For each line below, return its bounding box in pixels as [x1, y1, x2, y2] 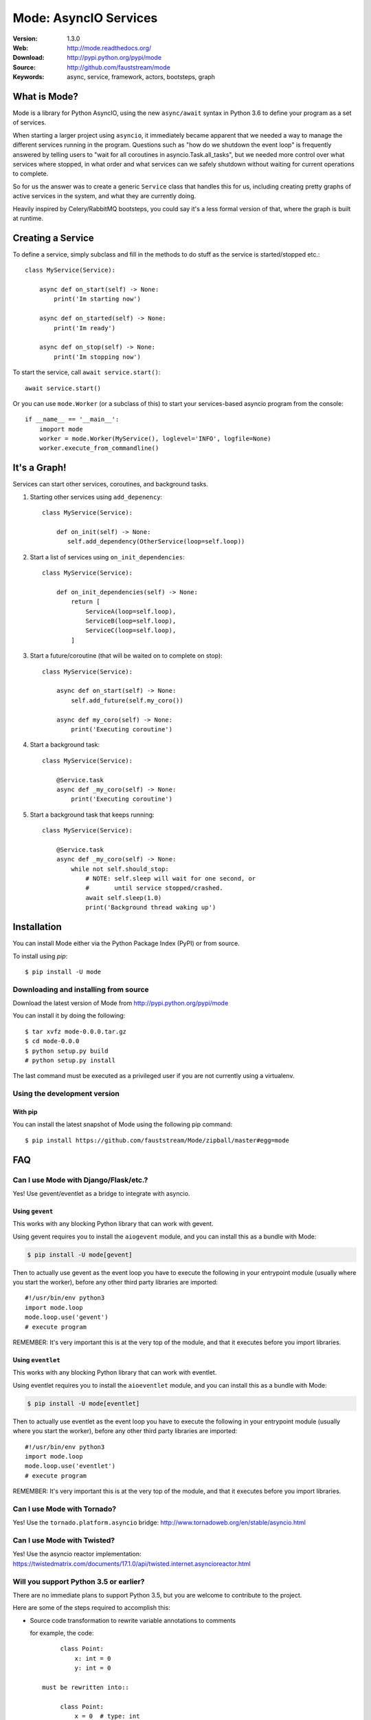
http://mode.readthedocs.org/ [67, 43, 152, 52]
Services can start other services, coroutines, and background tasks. [12, 480, 209, 488]
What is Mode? [12, 90, 79, 103]
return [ [71, 598, 100, 605]
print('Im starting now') [54, 295, 141, 303]
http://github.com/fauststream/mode [67, 63, 171, 72]
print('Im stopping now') [54, 353, 141, 361]
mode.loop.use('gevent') [25, 1313, 109, 1321]
